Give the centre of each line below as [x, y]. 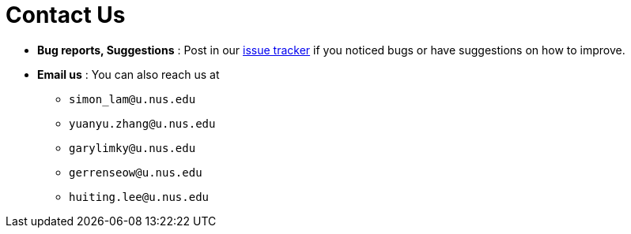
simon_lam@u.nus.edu [132, 99]
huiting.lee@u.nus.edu [139, 197]
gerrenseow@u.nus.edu [136, 172]
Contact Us [66, 15]
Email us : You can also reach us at [128, 74]
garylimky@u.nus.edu [132, 148]
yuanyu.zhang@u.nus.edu [142, 123]
